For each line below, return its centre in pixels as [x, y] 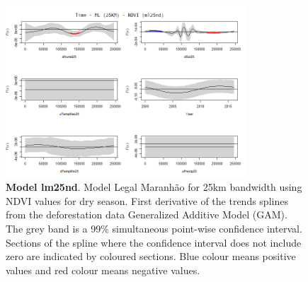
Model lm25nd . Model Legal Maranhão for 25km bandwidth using [154, 187]
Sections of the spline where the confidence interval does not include [154, 242]
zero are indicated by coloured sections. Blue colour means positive [151, 256]
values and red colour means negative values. [103, 270]
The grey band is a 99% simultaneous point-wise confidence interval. [154, 229]
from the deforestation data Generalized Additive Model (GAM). [147, 215]
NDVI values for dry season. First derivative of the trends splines [147, 200]
